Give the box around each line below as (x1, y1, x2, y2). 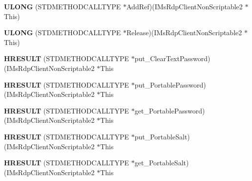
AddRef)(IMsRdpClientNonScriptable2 (126, 1, 243, 11)
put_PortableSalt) (134, 131, 190, 141)
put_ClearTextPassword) (134, 53, 210, 64)
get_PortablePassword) (134, 105, 205, 115)
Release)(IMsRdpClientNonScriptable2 (126, 27, 242, 38)
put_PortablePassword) (134, 79, 206, 90)
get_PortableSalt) (134, 158, 189, 168)
